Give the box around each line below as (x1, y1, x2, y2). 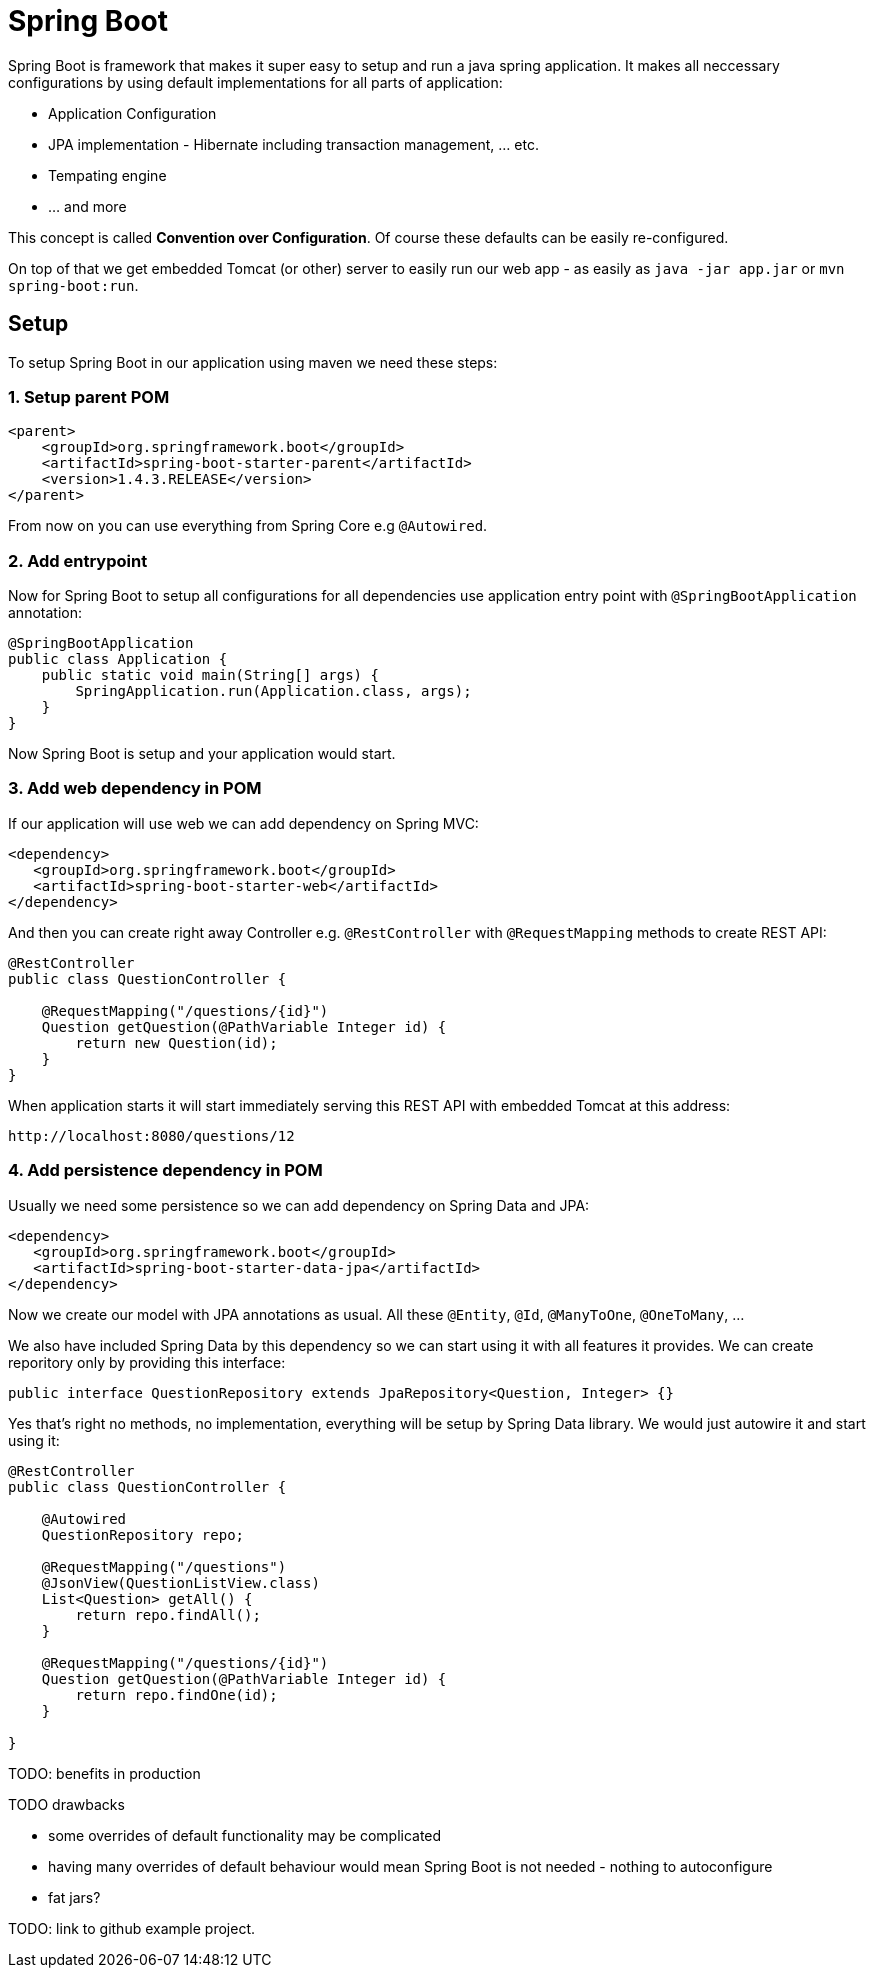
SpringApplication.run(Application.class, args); (75, 683, 472, 700)
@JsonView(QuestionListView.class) (41, 1574, 320, 1591)
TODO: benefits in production (8, 1764, 201, 1782)
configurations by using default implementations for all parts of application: (8, 73, 503, 91)
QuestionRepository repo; (41, 1526, 245, 1543)
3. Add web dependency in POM (8, 778, 262, 799)
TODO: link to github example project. (8, 1919, 256, 1937)
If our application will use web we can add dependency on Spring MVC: (8, 814, 479, 832)
